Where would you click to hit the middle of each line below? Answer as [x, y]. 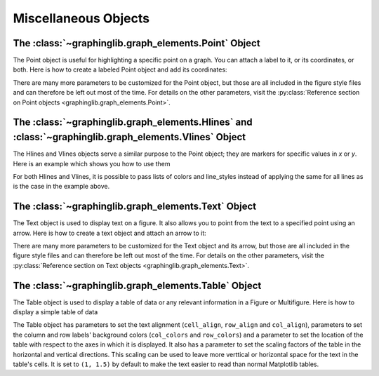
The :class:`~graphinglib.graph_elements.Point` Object [137, 43]
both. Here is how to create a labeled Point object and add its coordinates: [120, 69]
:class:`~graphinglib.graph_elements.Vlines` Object [129, 137]
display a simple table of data [55, 312]
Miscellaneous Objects [81, 18]
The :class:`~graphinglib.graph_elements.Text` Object [135, 207]
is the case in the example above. [61, 187]
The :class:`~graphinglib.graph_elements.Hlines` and [133, 122]
